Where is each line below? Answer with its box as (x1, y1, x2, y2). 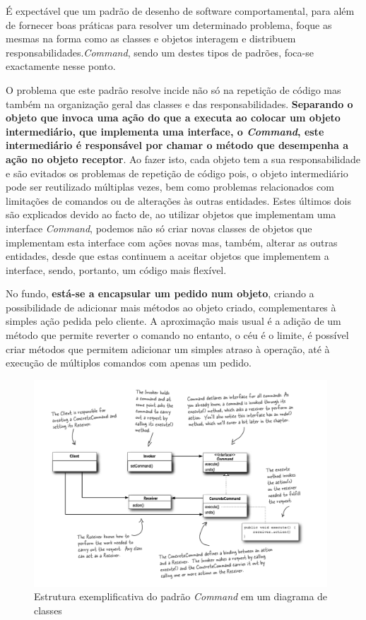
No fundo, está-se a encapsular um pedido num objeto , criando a (6, 286, 314, 301)
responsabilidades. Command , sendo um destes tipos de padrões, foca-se (6, 44, 314, 59)
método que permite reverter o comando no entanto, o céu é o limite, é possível (6, 328, 349, 342)
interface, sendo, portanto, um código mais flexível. (6, 262, 227, 277)
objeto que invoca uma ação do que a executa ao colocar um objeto (6, 110, 341, 125)
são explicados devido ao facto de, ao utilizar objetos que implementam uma (6, 207, 336, 222)
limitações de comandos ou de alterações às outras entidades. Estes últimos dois (6, 193, 352, 208)
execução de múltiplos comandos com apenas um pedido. (6, 355, 252, 370)
